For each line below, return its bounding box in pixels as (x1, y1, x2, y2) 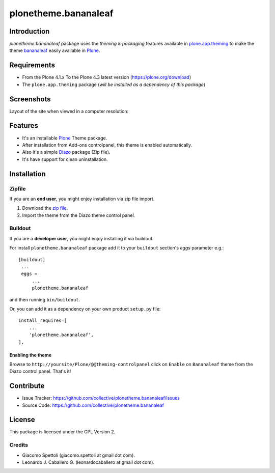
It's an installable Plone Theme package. (22, 135, 107, 141)
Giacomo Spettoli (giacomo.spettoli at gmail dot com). (22, 452, 135, 458)
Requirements (9, 61, 56, 70)
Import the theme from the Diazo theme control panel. (22, 212, 135, 218)
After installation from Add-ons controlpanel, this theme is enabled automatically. (22, 142, 193, 148)
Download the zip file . (22, 205, 68, 211)
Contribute (9, 382, 45, 391)
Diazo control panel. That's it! (9, 368, 71, 374)
